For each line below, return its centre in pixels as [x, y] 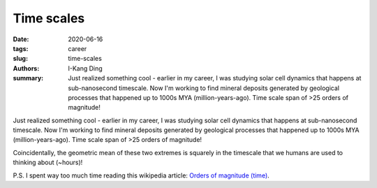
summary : [28, 78]
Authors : [26, 68]
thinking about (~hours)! [48, 162]
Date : [21, 39]
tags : [21, 48]
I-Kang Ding [85, 68]
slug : [20, 59]
